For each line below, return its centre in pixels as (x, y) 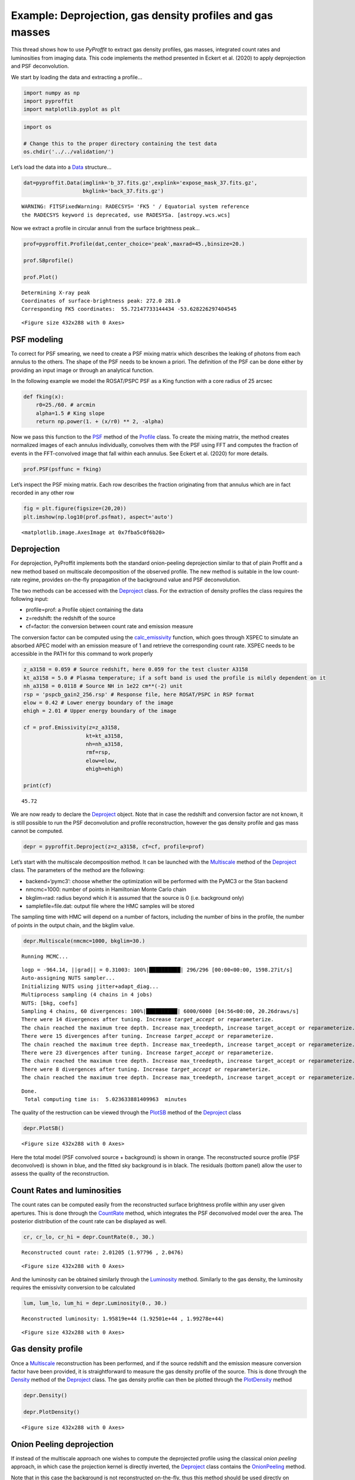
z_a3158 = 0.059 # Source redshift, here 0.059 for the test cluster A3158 (136, 670)
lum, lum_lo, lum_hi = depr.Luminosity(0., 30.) (95, 1303)
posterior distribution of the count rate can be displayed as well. (89, 1221)
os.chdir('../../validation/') (69, 152)
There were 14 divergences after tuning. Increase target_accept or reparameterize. (148, 1019)
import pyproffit (49, 101)
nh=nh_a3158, (105, 744)
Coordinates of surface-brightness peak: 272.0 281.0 (101, 301)
